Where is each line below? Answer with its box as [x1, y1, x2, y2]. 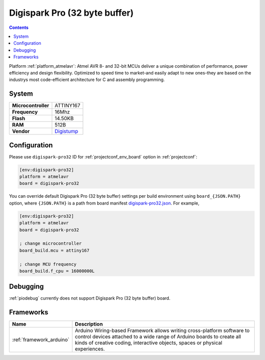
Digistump [54, 128, 79, 135]
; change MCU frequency [19, 261, 77, 267]
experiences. [75, 346, 105, 353]
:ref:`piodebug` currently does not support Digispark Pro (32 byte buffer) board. [9, 295, 171, 301]
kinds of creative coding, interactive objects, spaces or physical [75, 339, 223, 346]
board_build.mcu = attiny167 [19, 248, 90, 253]
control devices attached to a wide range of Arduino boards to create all [75, 334, 241, 340]
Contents [9, 25, 29, 30]
